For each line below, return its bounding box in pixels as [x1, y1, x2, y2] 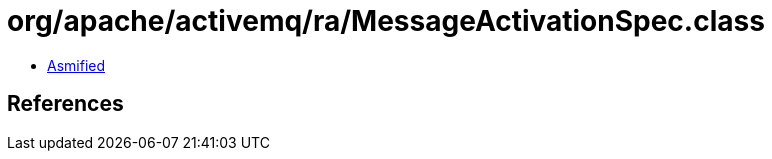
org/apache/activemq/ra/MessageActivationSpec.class [7, 4, 765, 38]
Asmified [47, 56, 106, 74]
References [7, 91, 124, 117]
